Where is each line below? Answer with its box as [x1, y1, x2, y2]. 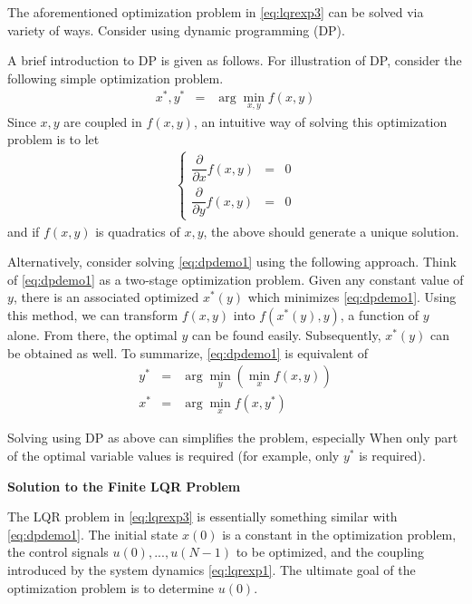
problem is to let [7, 130, 100, 149]
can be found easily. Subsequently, [191, 325, 381, 344]
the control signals [7, 542, 109, 561]
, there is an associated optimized [13, 287, 199, 307]
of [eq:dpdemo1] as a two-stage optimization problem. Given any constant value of [7, 269, 464, 288]
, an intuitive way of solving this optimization [193, 112, 448, 131]
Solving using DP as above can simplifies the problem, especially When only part [7, 428, 458, 447]
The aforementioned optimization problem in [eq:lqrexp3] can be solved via [7, 3, 424, 21]
